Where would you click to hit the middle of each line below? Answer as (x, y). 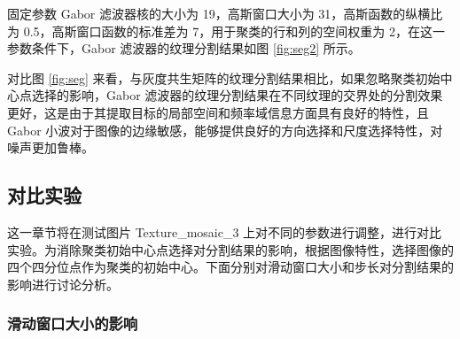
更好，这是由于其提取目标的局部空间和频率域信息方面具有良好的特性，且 (218, 112)
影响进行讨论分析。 (63, 284)
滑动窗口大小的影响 (73, 324)
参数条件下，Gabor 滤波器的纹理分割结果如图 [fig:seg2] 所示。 (184, 48)
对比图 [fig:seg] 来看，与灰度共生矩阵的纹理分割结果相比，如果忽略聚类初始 (224, 77)
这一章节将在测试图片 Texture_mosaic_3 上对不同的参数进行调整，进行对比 (225, 231)
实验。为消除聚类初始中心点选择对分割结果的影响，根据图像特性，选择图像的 (230, 249)
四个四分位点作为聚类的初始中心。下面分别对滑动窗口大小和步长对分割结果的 (230, 267)
